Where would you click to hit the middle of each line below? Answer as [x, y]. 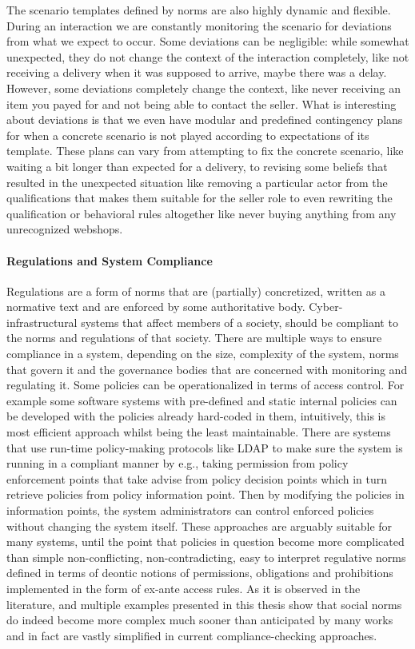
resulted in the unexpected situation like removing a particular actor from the [197, 182]
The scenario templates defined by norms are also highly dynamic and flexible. [199, 10]
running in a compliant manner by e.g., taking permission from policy [178, 463]
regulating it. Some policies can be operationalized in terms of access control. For [206, 385]
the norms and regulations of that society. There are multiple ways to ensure [194, 338]
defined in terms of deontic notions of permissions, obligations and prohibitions [200, 573]
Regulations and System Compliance [110, 260]
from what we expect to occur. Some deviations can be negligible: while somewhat [208, 41]
